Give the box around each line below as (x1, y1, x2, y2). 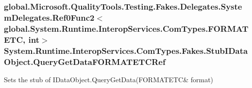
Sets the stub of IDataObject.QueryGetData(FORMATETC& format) (4, 74, 214, 84)
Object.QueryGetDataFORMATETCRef (4, 55, 166, 67)
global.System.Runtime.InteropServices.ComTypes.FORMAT (4, 22, 249, 34)
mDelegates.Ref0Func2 (4, 11, 95, 23)
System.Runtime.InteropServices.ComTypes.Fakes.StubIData (4, 44, 248, 56)
